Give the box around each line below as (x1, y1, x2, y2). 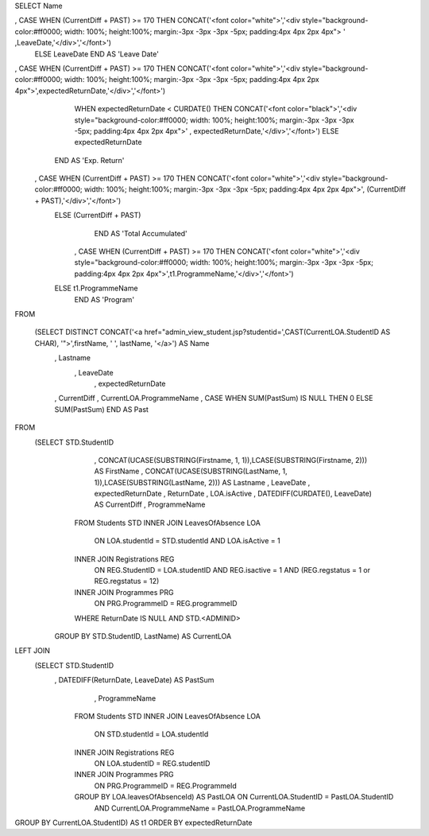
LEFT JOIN (14, 646, 51, 655)
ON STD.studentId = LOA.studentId (94, 729, 209, 739)
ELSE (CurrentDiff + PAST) (54, 211, 141, 220)
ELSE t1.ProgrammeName (54, 283, 138, 294)
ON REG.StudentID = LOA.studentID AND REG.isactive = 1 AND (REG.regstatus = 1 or (94, 566, 371, 575)
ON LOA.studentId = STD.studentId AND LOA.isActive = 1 (94, 536, 281, 546)
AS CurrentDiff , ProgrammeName (94, 500, 206, 509)
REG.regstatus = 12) (94, 577, 160, 586)
